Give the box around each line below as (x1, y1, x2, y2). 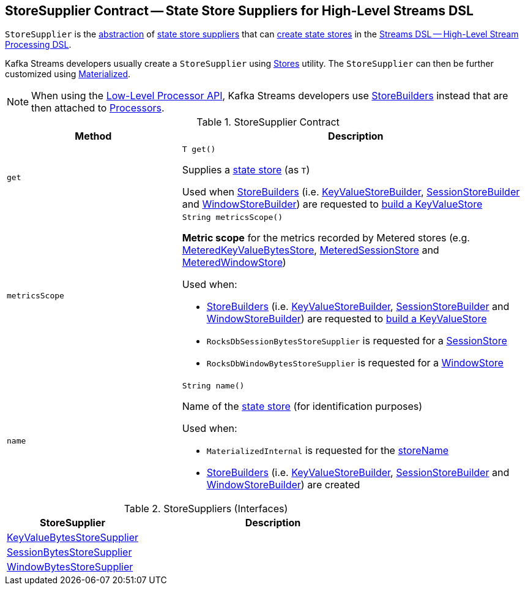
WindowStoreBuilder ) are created (206, 478, 360, 491)
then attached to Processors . (31, 102, 165, 115)
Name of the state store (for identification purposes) (182, 400, 423, 413)
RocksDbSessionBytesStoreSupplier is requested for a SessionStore (206, 335, 507, 347)
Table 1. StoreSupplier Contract (196, 116, 340, 129)
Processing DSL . (5, 39, 72, 50)
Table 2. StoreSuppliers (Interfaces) (124, 502, 288, 515)
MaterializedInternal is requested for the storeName (206, 444, 449, 457)
